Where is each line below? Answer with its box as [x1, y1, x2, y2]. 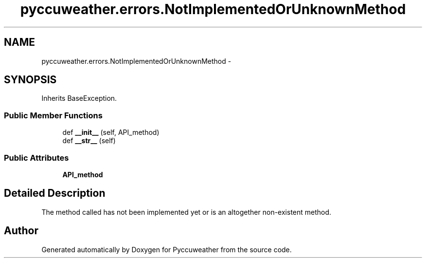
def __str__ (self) [62, 136, 116, 145]
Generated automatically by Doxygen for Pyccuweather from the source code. [41, 245, 292, 254]
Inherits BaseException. [41, 94, 117, 103]
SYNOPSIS [4, 74, 57, 86]
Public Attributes [4, 152, 69, 163]
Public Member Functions [4, 110, 103, 120]
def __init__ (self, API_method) [62, 128, 160, 137]
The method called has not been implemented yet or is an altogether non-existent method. [41, 207, 332, 216]
